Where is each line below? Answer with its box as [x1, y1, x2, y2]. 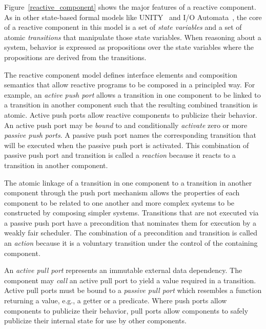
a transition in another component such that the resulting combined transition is [4, 99, 258, 110]
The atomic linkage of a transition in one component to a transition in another [4, 177, 252, 188]
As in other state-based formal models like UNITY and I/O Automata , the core [4, 11, 262, 22]
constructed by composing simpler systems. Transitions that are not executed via [4, 207, 259, 218]
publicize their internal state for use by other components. [4, 315, 187, 326]
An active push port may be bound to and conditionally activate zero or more [4, 119, 248, 130]
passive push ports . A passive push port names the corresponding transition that [4, 130, 256, 140]
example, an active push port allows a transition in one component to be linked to [4, 89, 261, 100]
